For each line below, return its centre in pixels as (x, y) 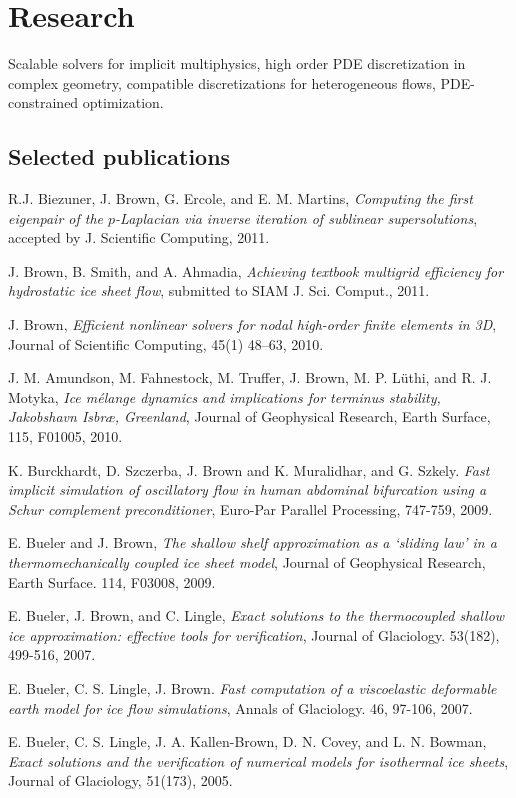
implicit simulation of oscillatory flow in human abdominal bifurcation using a (247, 489)
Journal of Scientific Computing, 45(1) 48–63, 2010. (166, 343)
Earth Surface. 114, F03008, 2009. (112, 581)
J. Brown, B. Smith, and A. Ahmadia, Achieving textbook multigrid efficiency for (256, 270)
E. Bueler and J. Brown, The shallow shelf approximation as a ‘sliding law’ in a (252, 542)
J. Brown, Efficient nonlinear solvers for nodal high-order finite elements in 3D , (252, 324)
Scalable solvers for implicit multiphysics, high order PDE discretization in (237, 63)
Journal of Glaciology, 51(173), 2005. (120, 780)
